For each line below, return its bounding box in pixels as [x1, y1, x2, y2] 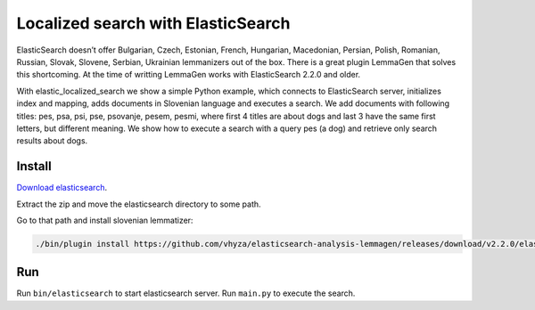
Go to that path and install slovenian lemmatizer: [16, 215, 193, 225]
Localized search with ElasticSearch [16, 13, 291, 33]
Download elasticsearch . [16, 183, 107, 193]
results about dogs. [16, 135, 88, 146]
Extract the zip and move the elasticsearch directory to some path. [16, 199, 262, 209]
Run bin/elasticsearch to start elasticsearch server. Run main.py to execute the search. [16, 288, 356, 298]
